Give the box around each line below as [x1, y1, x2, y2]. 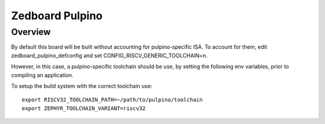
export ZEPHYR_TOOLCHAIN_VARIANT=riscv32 [22, 105, 146, 111]
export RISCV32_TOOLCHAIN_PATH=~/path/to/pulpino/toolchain [22, 96, 203, 104]
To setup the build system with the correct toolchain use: [11, 82, 153, 90]
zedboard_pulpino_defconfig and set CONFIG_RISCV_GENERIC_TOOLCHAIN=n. [11, 52, 208, 59]
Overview [11, 26, 51, 37]
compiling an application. [11, 71, 73, 78]
